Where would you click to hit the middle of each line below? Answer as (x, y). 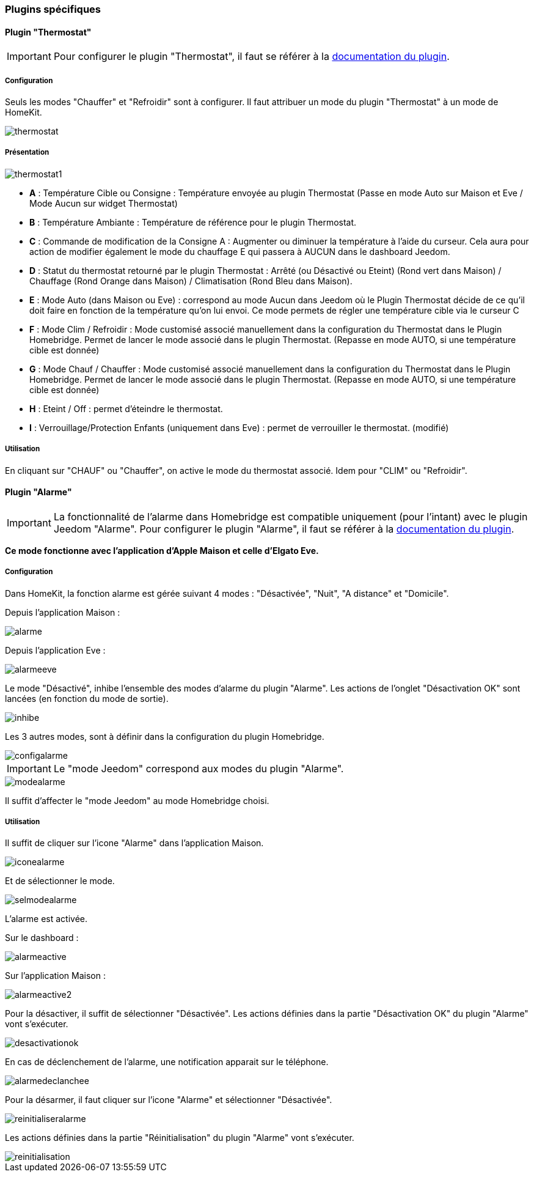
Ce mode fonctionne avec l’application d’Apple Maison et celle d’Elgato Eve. (162, 550)
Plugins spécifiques (53, 9)
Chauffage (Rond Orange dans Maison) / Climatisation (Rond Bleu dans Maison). (191, 281)
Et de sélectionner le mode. (60, 881)
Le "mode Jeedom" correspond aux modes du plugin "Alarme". (199, 768)
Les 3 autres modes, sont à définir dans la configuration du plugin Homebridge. (165, 736)
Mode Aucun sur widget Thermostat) (104, 203)
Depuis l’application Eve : (55, 650)
